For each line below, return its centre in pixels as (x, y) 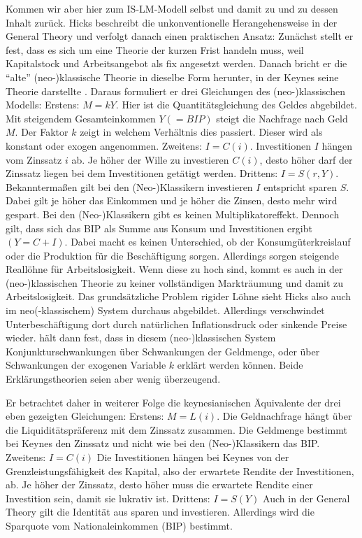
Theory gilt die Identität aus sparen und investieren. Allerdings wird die (160, 512)
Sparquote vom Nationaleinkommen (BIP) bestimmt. (119, 525)
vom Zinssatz (34, 159)
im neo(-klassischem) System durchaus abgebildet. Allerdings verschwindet (165, 310)
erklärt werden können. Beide (240, 365)
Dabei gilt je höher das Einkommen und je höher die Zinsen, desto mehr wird (172, 200)
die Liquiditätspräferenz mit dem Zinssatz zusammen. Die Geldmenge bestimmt (176, 429)
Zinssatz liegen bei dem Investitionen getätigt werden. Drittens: (142, 173)
